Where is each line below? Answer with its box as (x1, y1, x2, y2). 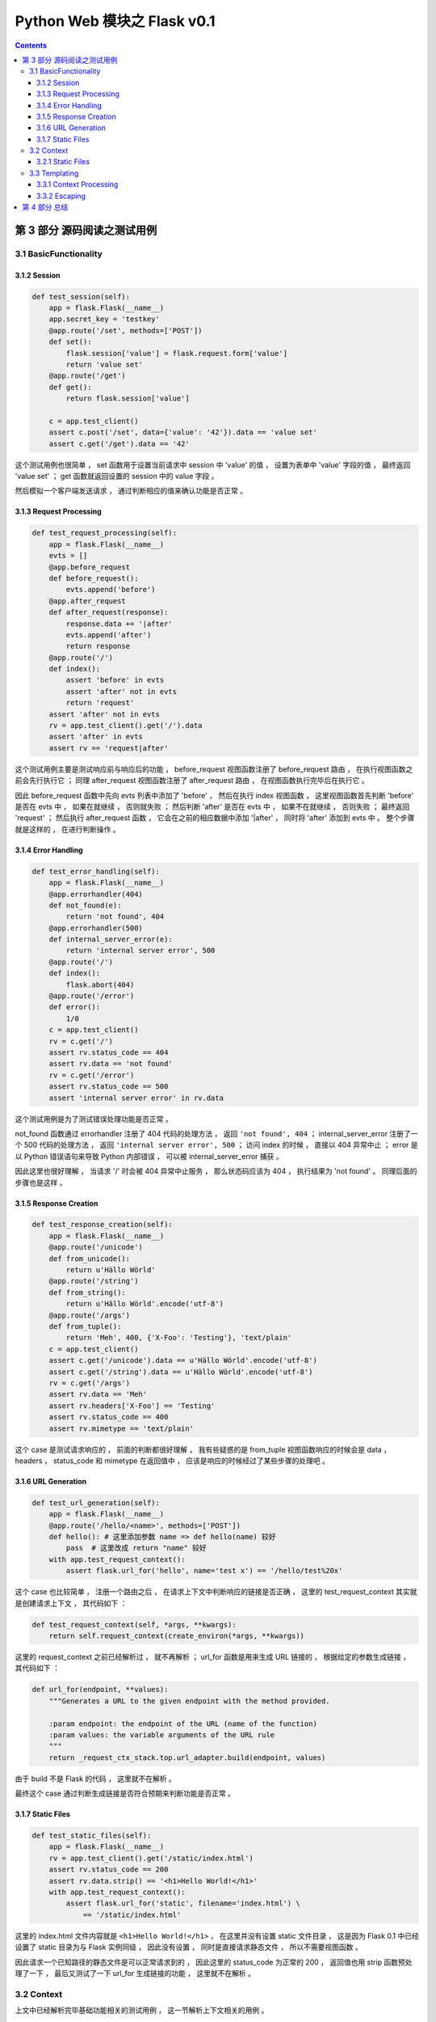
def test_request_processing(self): (31, 528, 178, 538)
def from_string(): (48, 1288, 127, 1297)
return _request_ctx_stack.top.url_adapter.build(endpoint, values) (48, 1753, 326, 1762)
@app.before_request (48, 562, 131, 572)
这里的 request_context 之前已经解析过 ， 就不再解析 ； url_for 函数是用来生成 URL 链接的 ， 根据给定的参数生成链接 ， (15, 1652, 411, 1661)
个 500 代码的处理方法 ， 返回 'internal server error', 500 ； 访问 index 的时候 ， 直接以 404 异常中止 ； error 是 (15, 1140, 418, 1150)
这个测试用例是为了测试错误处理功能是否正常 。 (15, 1114, 173, 1123)
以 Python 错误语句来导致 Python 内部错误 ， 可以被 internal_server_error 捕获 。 (15, 1151, 283, 1161)
